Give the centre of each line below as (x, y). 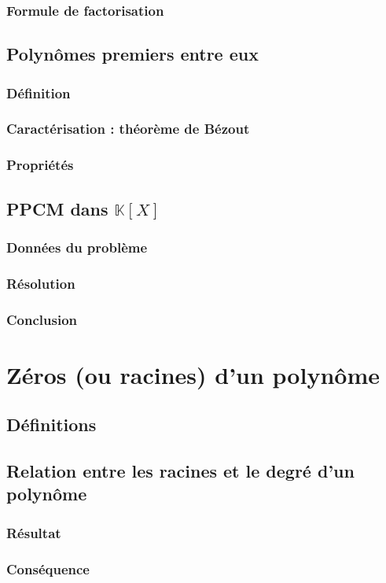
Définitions (51, 424)
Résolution (41, 283)
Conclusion (42, 319)
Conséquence (48, 568)
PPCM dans (57, 208)
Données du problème (77, 247)
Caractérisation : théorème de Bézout (128, 129)
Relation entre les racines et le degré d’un (180, 471)
